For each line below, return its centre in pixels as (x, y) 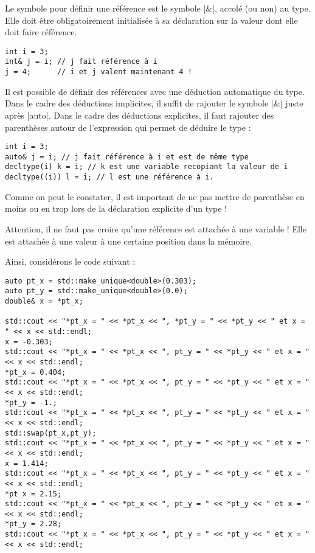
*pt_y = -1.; (31, 402)
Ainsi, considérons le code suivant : (70, 261)
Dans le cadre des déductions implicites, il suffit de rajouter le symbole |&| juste (154, 103)
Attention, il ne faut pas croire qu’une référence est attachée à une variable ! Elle (156, 228)
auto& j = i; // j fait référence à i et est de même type (127, 157)
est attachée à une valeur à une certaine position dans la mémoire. (128, 241)
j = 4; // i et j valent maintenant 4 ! (99, 72)
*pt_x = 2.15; (33, 494)
